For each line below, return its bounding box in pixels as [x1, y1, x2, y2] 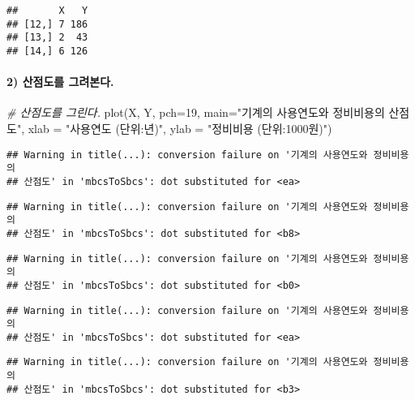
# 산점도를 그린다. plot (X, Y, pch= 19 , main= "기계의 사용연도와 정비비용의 [6, 104, 385, 121]
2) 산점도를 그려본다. [6, 73, 114, 90]
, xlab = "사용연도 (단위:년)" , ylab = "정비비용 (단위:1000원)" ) [21, 120, 332, 137]
